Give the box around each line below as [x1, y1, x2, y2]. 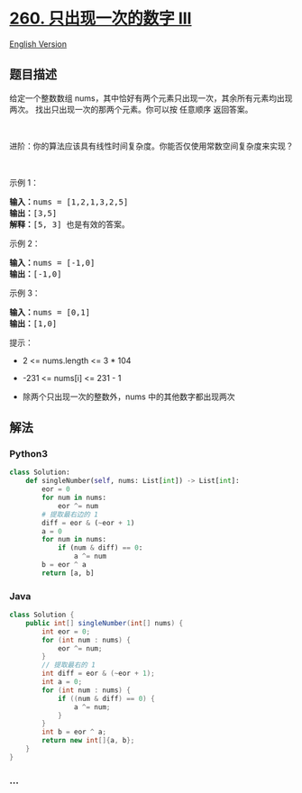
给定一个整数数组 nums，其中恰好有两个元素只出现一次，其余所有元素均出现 [9, 92, 293, 104]
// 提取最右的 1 [41, 661, 96, 670]
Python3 [9, 448, 48, 460]
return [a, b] [41, 569, 95, 578]
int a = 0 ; [41, 678, 83, 687]
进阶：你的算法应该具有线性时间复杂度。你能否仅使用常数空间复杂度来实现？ [9, 141, 294, 151]
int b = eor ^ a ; [41, 727, 106, 737]
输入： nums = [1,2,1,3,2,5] [9, 196, 129, 207]
